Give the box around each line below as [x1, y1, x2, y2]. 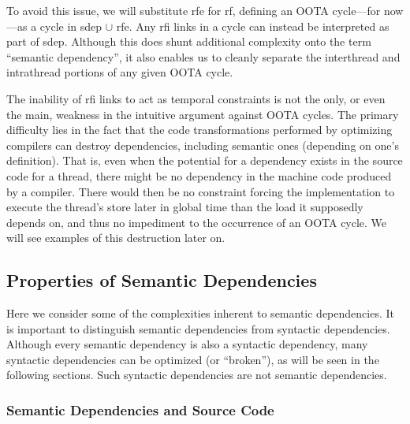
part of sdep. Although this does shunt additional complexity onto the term [6, 33, 371, 50]
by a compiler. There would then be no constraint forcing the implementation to [6, 183, 395, 199]
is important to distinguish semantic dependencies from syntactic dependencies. [6, 320, 390, 337]
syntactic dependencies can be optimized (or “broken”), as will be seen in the [6, 351, 379, 367]
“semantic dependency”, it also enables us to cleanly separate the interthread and [6, 48, 401, 65]
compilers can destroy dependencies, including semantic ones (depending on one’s [6, 136, 399, 153]
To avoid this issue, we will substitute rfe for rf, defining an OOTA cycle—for [6, 2, 381, 18]
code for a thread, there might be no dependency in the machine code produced [6, 167, 392, 184]
